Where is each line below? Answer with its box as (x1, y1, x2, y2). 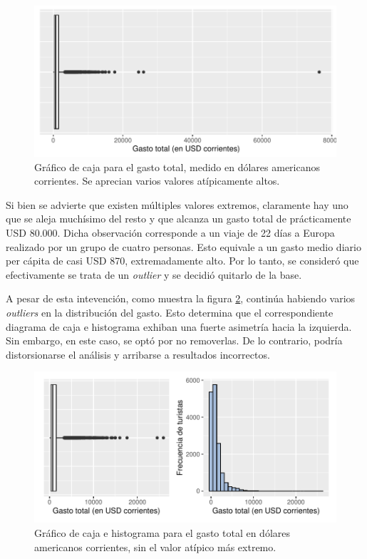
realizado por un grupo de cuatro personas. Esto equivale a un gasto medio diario (6, 239, 361, 254)
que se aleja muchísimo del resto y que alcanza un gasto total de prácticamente (6, 211, 351, 226)
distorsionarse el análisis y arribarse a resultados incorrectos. (6, 347, 270, 361)
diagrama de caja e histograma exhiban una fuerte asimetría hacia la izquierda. (6, 319, 352, 334)
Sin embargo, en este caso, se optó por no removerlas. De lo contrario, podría (6, 333, 343, 348)
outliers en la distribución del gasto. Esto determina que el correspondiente (6, 304, 334, 319)
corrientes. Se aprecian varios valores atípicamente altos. (34, 173, 280, 188)
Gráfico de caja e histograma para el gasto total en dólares (34, 525, 291, 540)
